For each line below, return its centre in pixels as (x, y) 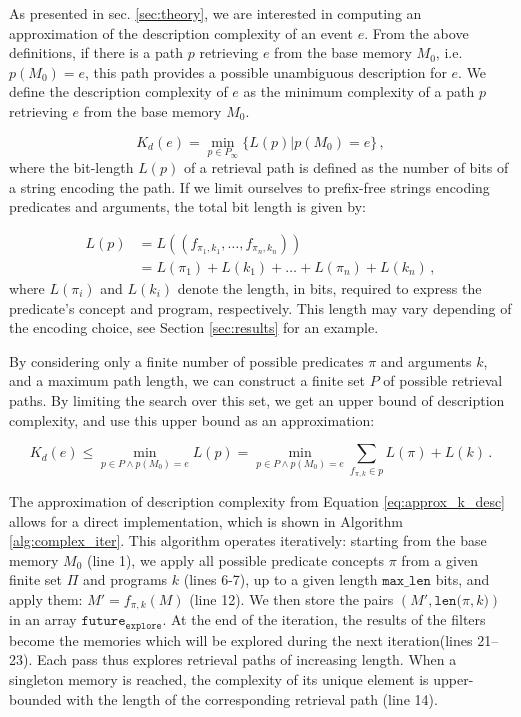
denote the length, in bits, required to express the (329, 288)
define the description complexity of (118, 91)
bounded (35, 698)
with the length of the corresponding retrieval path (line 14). (252, 698)
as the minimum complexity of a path (359, 91)
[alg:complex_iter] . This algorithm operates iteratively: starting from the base (248, 540)
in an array (43, 619)
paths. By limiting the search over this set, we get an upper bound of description (257, 400)
